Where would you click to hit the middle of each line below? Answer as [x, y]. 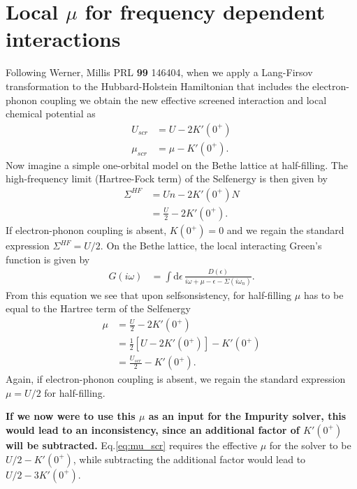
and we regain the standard [285, 230]
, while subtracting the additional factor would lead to [189, 459]
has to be [323, 294]
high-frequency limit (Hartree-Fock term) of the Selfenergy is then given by [167, 178]
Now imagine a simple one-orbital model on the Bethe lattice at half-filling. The [177, 165]
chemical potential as [51, 114]
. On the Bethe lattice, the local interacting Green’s [211, 245]
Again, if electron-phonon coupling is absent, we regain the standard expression [176, 379]
